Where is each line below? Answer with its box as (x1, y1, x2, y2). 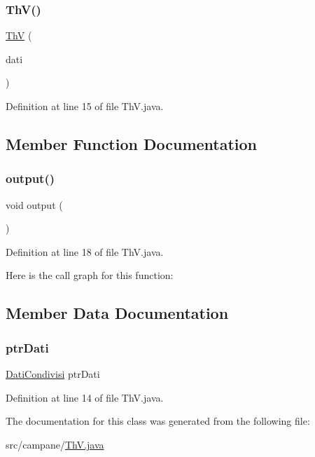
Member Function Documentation (6, 132, 258, 154)
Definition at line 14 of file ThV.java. (6, 390, 164, 404)
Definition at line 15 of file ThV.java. (6, 99, 164, 113)
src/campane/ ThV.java (6, 437, 104, 451)
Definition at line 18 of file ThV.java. (6, 244, 164, 259)
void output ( (6, 197, 63, 212)
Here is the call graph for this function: (6, 268, 174, 282)
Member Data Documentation (6, 302, 229, 324)
